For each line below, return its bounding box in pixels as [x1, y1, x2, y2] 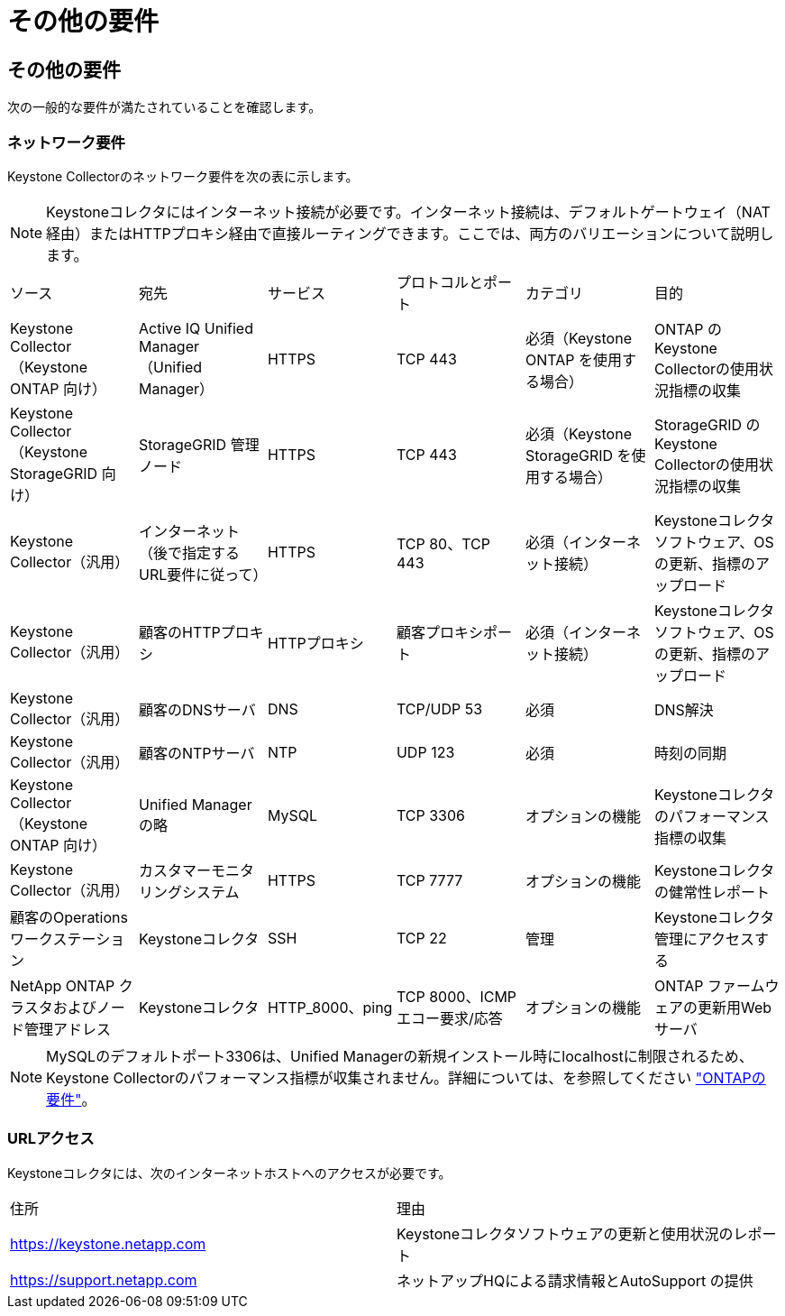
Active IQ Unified [138, 318, 253, 337]
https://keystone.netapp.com [10, 1234, 206, 1253]
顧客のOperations [10, 907, 128, 926]
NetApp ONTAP [10, 976, 115, 995]
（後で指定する [138, 543, 240, 562]
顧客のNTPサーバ [138, 743, 255, 762]
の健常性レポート [653, 882, 770, 901]
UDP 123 [396, 742, 455, 761]
